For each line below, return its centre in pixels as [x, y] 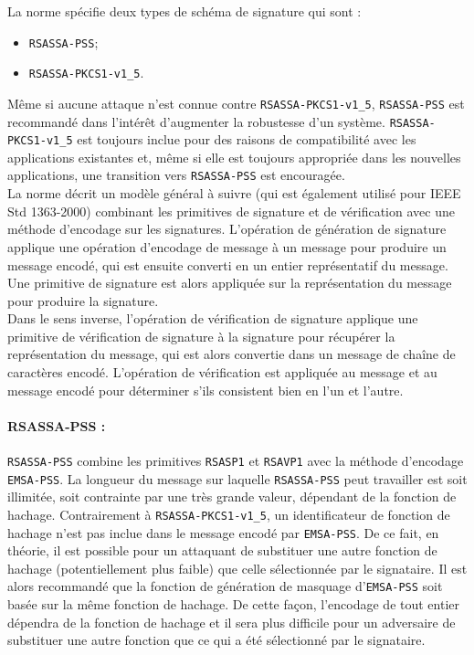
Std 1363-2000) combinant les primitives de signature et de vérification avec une [231, 211]
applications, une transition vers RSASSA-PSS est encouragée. [176, 175]
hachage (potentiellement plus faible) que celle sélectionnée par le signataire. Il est [237, 568]
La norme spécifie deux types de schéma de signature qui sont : [184, 11]
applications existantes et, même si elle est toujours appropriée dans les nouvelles [234, 157]
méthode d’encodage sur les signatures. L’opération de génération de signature [227, 229]
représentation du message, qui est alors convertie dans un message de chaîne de [232, 354]
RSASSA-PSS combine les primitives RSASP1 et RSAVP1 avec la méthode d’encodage [236, 461]
